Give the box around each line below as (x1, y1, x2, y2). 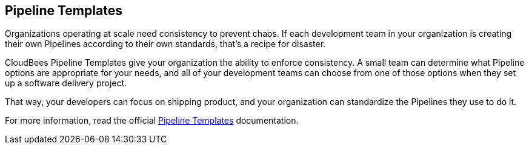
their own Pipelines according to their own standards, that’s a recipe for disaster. (5, 39, 326, 49)
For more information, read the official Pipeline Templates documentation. (5, 115, 299, 126)
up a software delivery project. (5, 78, 127, 89)
